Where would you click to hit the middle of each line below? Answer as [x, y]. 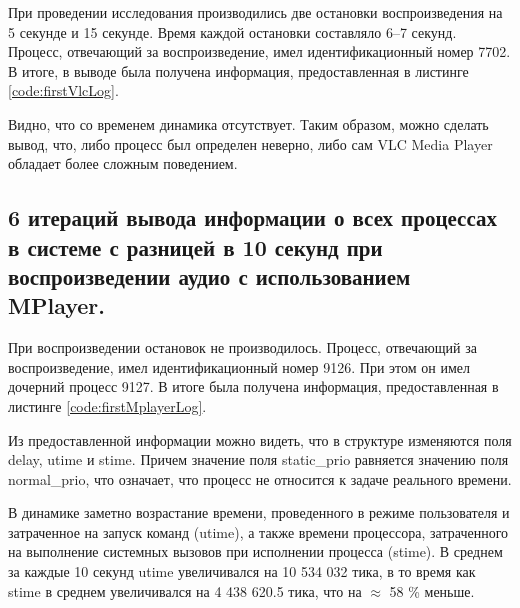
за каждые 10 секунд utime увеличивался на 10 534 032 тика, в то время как [242, 571]
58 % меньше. [432, 590]
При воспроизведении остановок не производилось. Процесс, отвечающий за [242, 347]
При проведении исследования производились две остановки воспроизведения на [255, 12]
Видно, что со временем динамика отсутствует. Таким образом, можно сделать [248, 123]
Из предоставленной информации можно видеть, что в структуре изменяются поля [260, 439]
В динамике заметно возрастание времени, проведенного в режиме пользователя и [259, 512]
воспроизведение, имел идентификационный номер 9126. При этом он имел [239, 366]
